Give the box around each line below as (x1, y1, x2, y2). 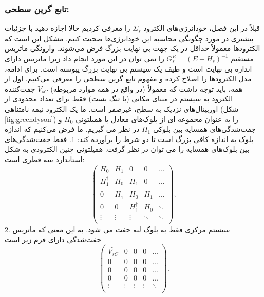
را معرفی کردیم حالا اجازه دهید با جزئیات (5, 23, 130, 33)
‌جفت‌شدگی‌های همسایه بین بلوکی (153, 124, 256, 134)
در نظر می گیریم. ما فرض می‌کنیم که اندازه (5, 124, 140, 134)
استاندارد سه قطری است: (5, 153, 85, 164)
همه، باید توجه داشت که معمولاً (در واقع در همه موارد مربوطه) (50, 83, 243, 94)
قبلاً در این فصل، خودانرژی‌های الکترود (143, 23, 260, 33)
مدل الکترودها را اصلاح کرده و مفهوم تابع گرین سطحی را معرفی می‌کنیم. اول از (5, 73, 252, 84)
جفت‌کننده (5, 83, 35, 94)
